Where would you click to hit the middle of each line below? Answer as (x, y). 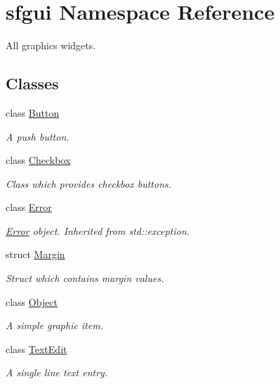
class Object (32, 301)
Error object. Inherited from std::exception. (98, 230)
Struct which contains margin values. (85, 278)
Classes (32, 83)
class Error (29, 207)
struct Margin (35, 254)
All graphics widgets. (51, 45)
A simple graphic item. (55, 325)
